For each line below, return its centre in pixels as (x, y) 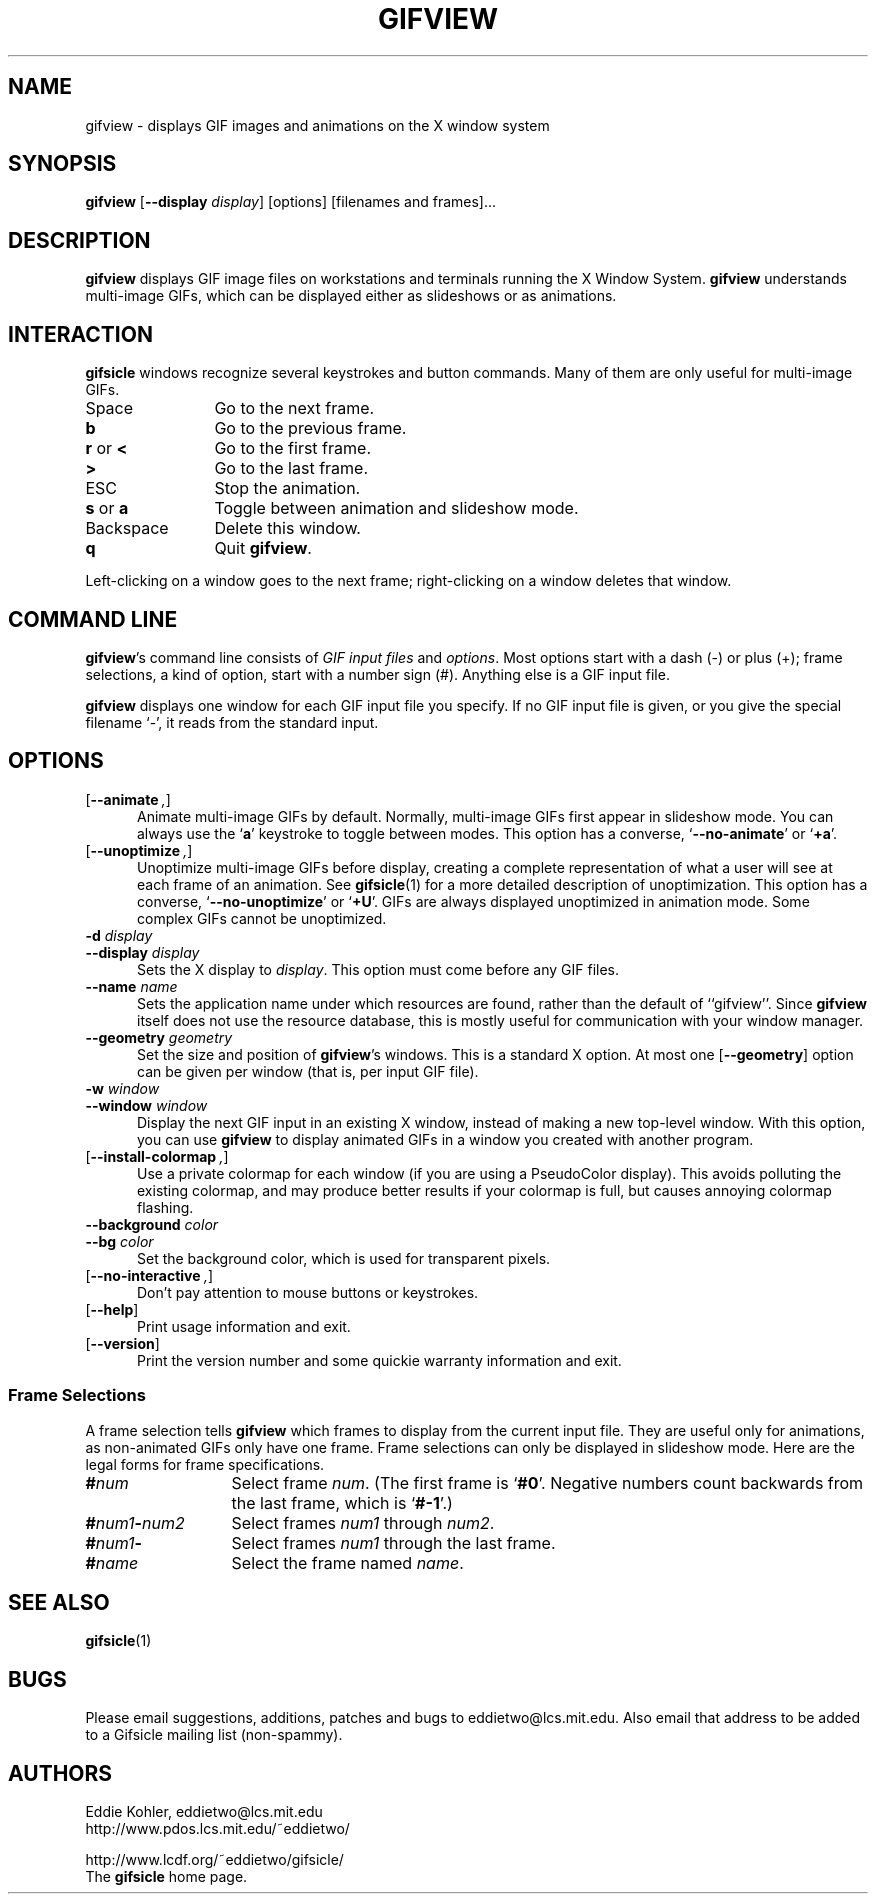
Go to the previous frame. (310, 428)
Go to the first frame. (292, 448)
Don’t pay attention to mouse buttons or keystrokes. (308, 1292)
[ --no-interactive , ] (149, 1275)
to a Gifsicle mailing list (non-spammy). (214, 1735)
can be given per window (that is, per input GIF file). (308, 1071)
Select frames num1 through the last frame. (393, 1542)
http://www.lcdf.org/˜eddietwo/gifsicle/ (214, 1860)
